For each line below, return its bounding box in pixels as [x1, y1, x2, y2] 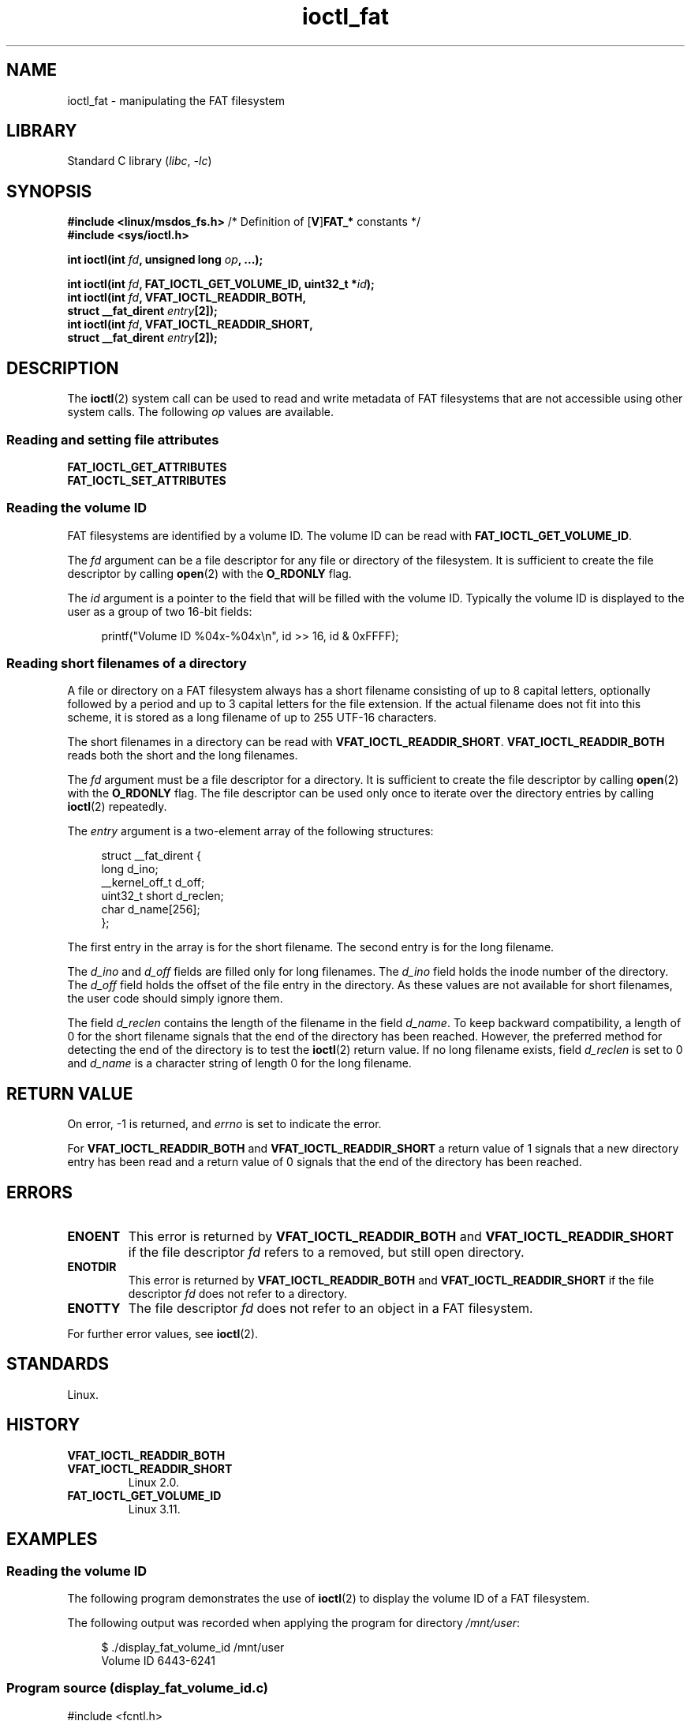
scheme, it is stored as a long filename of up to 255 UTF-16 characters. [67, 711, 437, 725]
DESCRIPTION [6, 358, 119, 378]
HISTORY [6, 1415, 80, 1435]
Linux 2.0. [128, 1475, 179, 1489]
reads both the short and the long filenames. [67, 748, 298, 763]
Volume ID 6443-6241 [101, 1653, 215, 1667]
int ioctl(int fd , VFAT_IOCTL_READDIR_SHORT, [67, 317, 313, 332]
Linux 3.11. [128, 1502, 181, 1516]
